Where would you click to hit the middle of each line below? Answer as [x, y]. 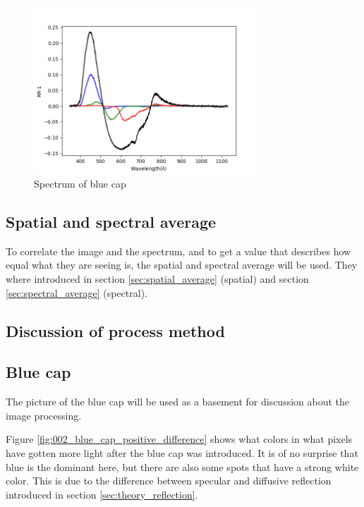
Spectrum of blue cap [80, 184]
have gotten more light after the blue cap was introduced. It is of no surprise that [182, 453]
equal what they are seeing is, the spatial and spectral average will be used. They [182, 265]
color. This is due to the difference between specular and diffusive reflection [169, 481]
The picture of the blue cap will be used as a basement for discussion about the [178, 402]
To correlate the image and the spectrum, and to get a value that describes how [178, 251]
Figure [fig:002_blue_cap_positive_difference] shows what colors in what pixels [179, 439]
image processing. [44, 415]
